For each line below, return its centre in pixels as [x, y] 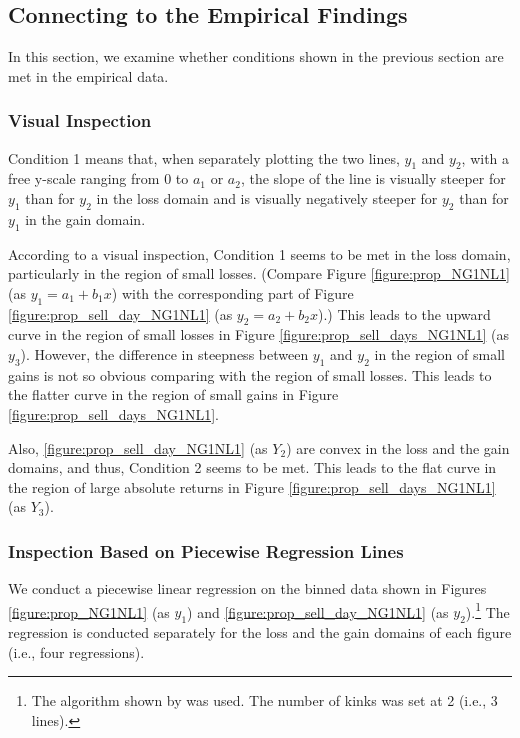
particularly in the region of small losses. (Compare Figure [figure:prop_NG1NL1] [259, 273]
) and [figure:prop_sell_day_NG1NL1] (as [318, 611]
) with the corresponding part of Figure [232, 292]
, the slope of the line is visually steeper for [373, 178]
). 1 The [487, 610]
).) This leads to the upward [404, 313]
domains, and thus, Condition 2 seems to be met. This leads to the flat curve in [252, 467]
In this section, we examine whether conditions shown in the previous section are [256, 56]
